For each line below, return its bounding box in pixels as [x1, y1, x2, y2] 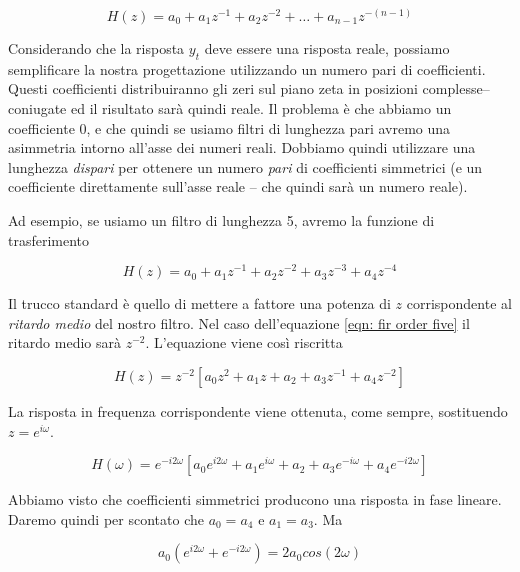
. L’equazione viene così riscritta [145, 332, 343, 353]
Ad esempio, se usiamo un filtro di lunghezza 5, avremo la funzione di [8, 209, 435, 230]
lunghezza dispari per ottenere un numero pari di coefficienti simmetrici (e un [8, 156, 483, 177]
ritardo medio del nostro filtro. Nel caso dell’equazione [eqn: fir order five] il [8, 312, 470, 333]
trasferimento [8, 229, 90, 250]
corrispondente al [406, 293, 512, 314]
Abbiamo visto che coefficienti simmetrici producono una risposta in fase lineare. [8, 489, 502, 510]
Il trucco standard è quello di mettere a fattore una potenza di [8, 293, 391, 314]
